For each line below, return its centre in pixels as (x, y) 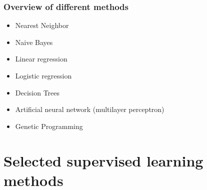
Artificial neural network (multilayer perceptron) (90, 109)
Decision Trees (37, 92)
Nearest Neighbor (42, 25)
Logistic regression (43, 75)
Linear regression (41, 59)
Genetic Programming (49, 126)
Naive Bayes (34, 42)
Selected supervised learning (103, 160)
